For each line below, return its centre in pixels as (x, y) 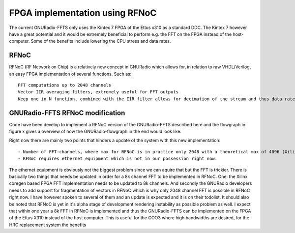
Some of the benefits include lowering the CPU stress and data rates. (101, 41)
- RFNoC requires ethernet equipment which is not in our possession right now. (118, 159)
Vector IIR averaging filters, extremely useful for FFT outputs (98, 92)
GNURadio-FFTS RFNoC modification (67, 113)
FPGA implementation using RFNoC (83, 13)
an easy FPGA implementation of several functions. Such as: (70, 74)
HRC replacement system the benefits (47, 225)
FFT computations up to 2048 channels (65, 85)
